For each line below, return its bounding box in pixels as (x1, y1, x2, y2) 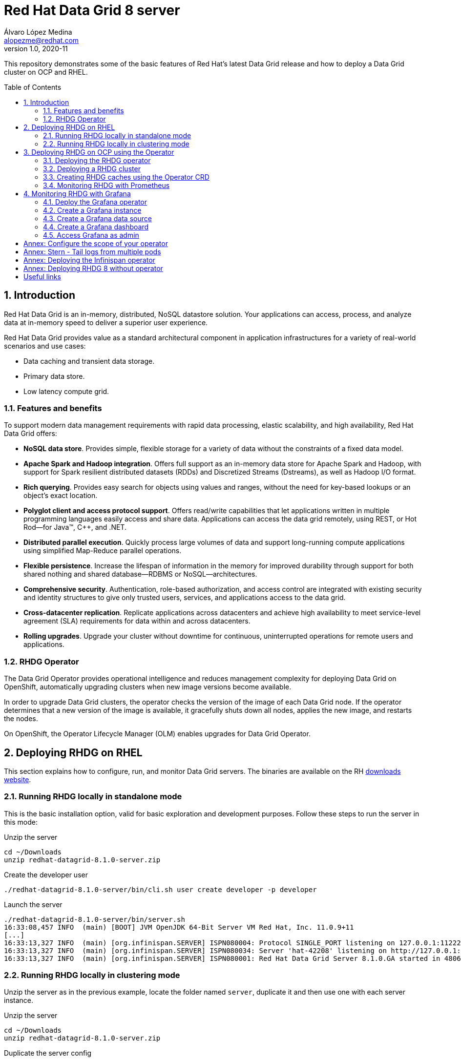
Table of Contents (4, 83, 62, 91)
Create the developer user (4, 870, 88, 879)
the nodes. (4, 714, 38, 723)
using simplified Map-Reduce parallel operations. (23, 546, 182, 555)
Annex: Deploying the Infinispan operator (23, 255, 155, 264)
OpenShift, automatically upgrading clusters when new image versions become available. (4, 683, 292, 691)
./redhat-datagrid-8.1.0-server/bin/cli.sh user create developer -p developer (4, 885, 317, 894)
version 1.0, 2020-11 (4, 44, 68, 53)
